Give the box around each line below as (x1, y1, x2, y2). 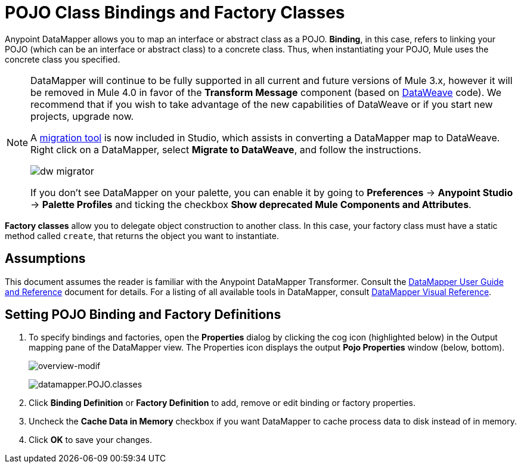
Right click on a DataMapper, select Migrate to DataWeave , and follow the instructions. (30, 143, 421, 156)
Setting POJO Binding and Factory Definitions (5, 307, 281, 323)
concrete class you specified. (5, 54, 120, 64)
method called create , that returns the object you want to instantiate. (5, 230, 279, 241)
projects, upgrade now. (30, 110, 134, 122)
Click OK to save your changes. (29, 435, 153, 445)
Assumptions (5, 251, 86, 266)
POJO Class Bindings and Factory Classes (5, 2, 345, 23)
